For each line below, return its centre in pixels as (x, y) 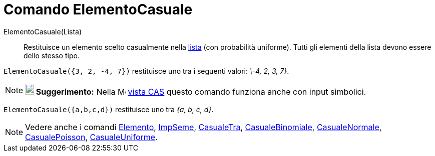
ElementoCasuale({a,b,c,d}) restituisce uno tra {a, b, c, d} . (109, 109)
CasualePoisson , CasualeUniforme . (91, 137)
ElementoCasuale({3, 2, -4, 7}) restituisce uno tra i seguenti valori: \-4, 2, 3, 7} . (146, 71)
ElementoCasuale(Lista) (43, 31)
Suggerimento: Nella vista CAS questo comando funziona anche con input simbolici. (201, 91)
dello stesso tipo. (52, 55)
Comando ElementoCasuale (98, 9)
